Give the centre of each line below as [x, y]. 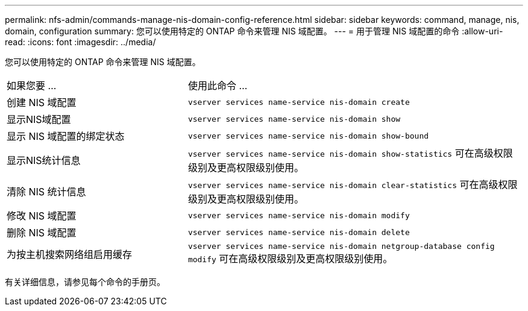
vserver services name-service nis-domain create [299, 102]
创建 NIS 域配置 [42, 102]
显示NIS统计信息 [44, 160]
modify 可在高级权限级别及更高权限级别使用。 [290, 259]
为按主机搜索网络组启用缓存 [70, 254]
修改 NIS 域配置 [42, 216]
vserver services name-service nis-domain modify [299, 215]
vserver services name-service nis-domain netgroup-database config [341, 246]
